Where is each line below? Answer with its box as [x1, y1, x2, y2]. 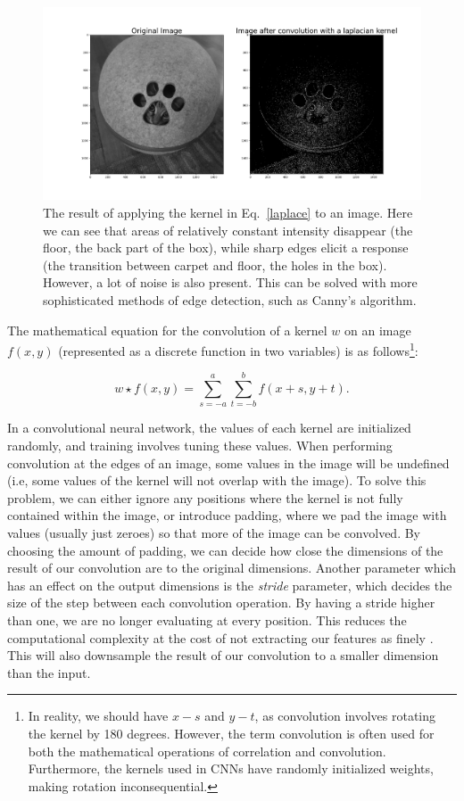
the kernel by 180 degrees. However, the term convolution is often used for [28, 723, 435, 742]
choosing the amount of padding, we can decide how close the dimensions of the [7, 541, 443, 559]
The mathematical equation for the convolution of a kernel [7, 320, 327, 339]
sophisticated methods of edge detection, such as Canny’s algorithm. [43, 290, 417, 309]
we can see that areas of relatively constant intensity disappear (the [43, 220, 413, 239]
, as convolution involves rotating [254, 706, 436, 725]
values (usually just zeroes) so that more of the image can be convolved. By [7, 524, 420, 542]
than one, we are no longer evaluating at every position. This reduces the [7, 611, 407, 629]
